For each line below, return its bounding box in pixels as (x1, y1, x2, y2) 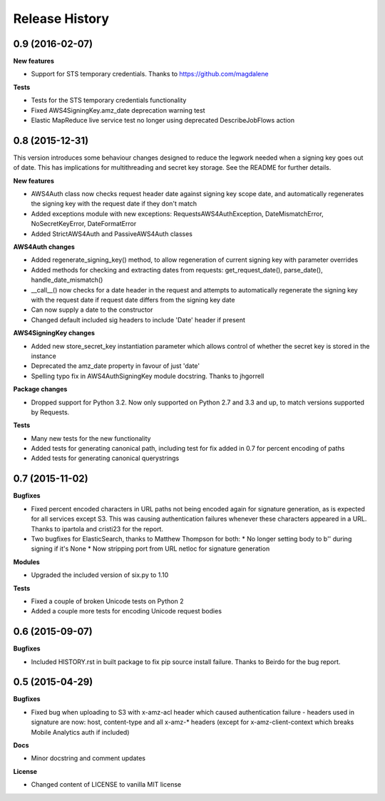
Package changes (13, 385, 68, 394)
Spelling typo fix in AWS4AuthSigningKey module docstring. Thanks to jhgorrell (31, 372, 265, 380)
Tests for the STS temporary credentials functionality (31, 96, 187, 105)
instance (31, 352, 56, 360)
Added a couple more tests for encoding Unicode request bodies (31, 607, 222, 616)
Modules (13, 557, 41, 566)
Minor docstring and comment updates (31, 754, 146, 762)
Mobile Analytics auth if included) (31, 728, 130, 736)
